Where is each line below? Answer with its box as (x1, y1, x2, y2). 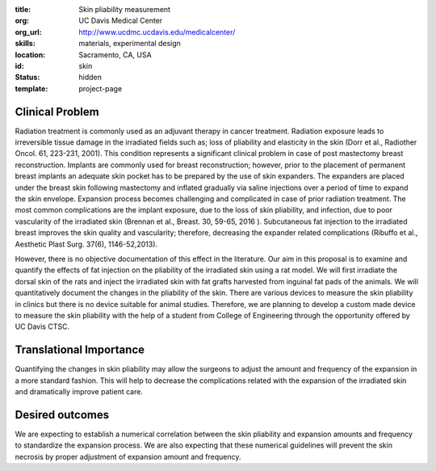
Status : (15, 73, 40, 82)
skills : (15, 39, 36, 48)
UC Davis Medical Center (78, 16, 163, 26)
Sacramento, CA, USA (78, 49, 153, 60)
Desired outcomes (15, 408, 109, 422)
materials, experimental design (78, 39, 182, 48)
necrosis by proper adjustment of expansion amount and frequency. (15, 452, 241, 461)
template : (15, 83, 48, 93)
